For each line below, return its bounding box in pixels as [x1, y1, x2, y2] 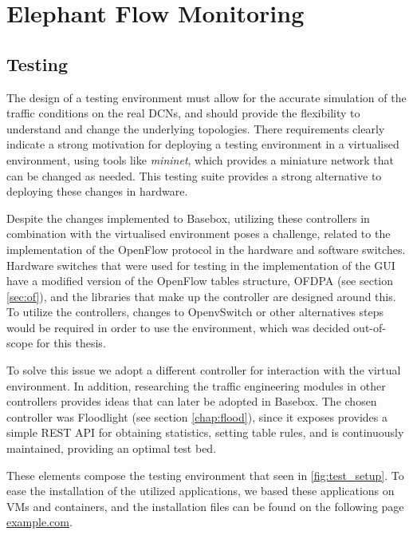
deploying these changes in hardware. [6, 183, 188, 200]
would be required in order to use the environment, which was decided [6, 319, 350, 335]
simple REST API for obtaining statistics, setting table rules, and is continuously [6, 424, 404, 441]
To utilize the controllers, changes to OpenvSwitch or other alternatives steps [6, 303, 384, 320]
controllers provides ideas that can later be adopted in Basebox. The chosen [6, 393, 377, 410]
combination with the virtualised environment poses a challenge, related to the [6, 225, 391, 242]
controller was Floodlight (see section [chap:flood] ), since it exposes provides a [6, 408, 388, 425]
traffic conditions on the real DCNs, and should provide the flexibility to [6, 105, 360, 121]
